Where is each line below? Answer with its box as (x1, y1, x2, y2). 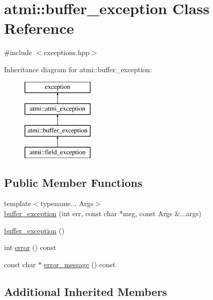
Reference (4, 18, 74, 38)
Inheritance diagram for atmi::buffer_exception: (4, 64, 152, 74)
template (4, 198, 31, 209)
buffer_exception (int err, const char (4, 208, 117, 219)
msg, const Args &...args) (123, 208, 202, 219)
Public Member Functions (4, 174, 142, 190)
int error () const (4, 242, 57, 253)
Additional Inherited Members (4, 283, 167, 299)
